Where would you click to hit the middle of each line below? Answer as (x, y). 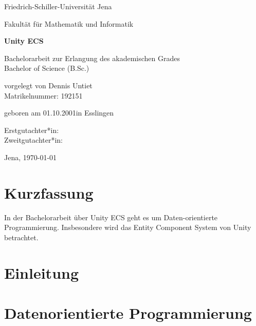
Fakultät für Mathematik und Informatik (69, 23)
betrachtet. (21, 237)
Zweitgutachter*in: (33, 140)
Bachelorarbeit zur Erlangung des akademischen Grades (92, 58)
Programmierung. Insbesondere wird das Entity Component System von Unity (128, 227)
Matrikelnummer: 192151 (43, 95)
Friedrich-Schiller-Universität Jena (58, 6)
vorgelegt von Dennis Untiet (48, 85)
